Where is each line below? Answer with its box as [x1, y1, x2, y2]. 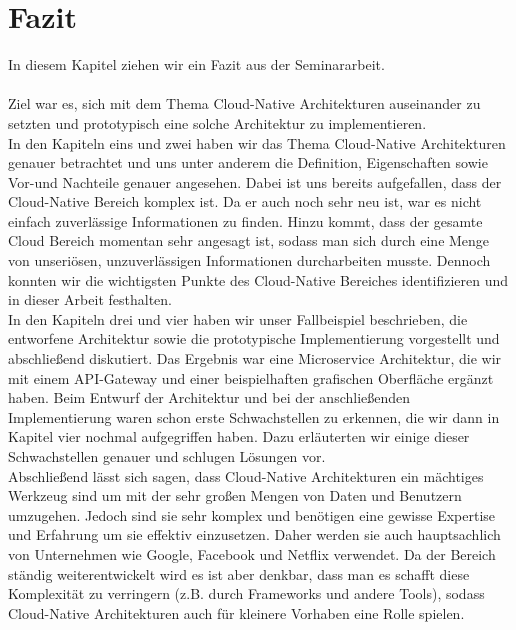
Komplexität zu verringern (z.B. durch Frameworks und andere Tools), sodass [8, 583, 485, 604]
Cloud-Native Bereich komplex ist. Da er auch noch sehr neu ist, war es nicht [8, 191, 482, 212]
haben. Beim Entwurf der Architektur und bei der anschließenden [8, 387, 411, 408]
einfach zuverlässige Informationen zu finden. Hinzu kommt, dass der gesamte [8, 210, 483, 231]
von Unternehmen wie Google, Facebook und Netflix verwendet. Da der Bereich [8, 543, 496, 564]
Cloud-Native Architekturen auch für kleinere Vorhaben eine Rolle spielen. [8, 602, 465, 623]
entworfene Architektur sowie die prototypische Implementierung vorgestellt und [8, 328, 500, 349]
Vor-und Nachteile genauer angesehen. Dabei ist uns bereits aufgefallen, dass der [8, 171, 502, 192]
